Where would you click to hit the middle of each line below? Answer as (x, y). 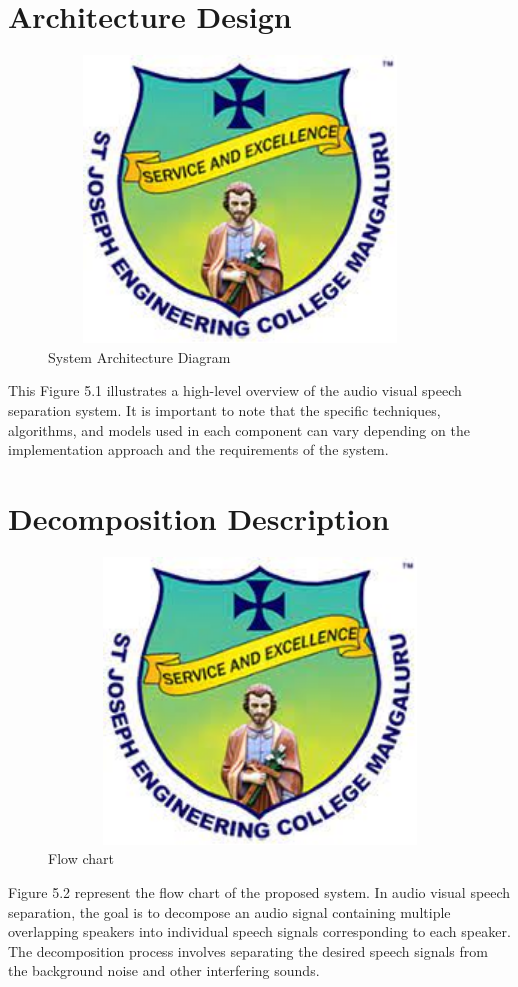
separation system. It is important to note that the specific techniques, (224, 409)
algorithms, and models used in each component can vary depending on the (239, 429)
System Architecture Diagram (139, 356)
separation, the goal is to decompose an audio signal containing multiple (229, 911)
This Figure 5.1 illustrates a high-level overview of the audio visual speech (235, 390)
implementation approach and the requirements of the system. (198, 449)
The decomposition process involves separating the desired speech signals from (248, 950)
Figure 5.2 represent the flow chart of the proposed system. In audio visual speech (259, 892)
